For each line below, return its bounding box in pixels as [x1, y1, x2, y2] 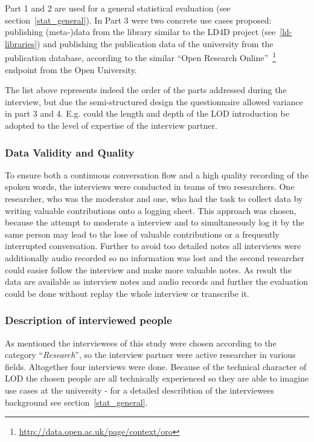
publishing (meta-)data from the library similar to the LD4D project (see [5, 25, 276, 38]
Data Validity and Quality [5, 145, 135, 160]
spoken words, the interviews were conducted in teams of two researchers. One [5, 180, 295, 193]
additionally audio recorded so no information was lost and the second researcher [5, 251, 305, 264]
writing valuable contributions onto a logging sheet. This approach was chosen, [5, 204, 296, 216]
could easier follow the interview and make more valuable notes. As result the [5, 263, 292, 276]
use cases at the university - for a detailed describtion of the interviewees [5, 383, 274, 396]
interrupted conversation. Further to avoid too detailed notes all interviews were [5, 239, 301, 252]
